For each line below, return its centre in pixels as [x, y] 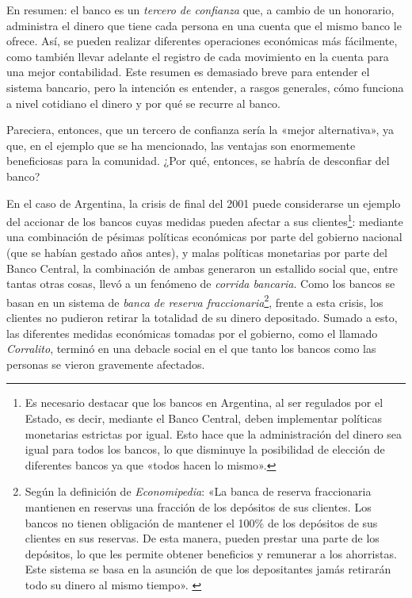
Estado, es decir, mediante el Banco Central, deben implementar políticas [204, 418]
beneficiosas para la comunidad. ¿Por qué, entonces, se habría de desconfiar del [198, 161]
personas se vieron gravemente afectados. [106, 364]
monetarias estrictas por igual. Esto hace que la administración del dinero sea [214, 433]
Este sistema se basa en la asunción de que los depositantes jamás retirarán [208, 569]
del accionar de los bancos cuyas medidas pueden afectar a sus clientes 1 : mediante [205, 220]
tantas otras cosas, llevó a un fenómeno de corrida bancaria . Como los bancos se [201, 284]
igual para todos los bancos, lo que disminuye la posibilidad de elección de [205, 449]
